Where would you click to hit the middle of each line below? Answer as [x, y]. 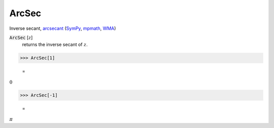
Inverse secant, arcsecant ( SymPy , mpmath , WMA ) [63, 28]
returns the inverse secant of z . [55, 45]
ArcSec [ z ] [21, 37]
